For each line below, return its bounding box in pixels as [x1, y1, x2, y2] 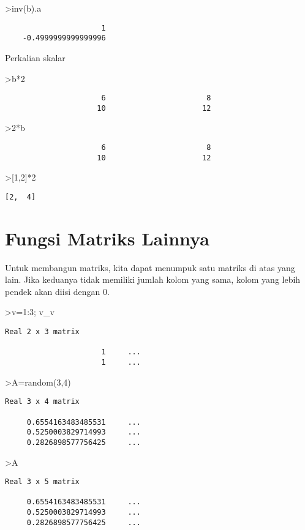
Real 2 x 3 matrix [5, 327, 80, 337]
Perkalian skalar [5, 51, 66, 64]
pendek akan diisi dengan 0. [5, 285, 110, 297]
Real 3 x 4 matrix [5, 397, 80, 406]
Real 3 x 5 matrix [5, 477, 80, 487]
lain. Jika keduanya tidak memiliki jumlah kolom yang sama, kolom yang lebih [5, 273, 301, 286]
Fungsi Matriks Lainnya [5, 225, 209, 250]
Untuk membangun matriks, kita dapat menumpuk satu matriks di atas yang [5, 261, 295, 274]
